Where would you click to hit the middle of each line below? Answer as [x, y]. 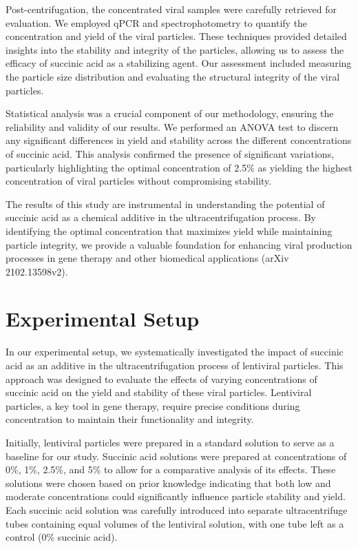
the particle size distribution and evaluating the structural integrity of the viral [173, 76]
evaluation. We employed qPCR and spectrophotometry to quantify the [157, 22]
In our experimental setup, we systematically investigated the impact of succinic [175, 352]
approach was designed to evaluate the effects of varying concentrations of [161, 379]
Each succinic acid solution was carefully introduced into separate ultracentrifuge [177, 509]
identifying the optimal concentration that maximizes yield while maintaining [169, 230]
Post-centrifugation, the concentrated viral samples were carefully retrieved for [171, 9]
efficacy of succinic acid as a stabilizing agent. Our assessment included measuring [179, 63]
